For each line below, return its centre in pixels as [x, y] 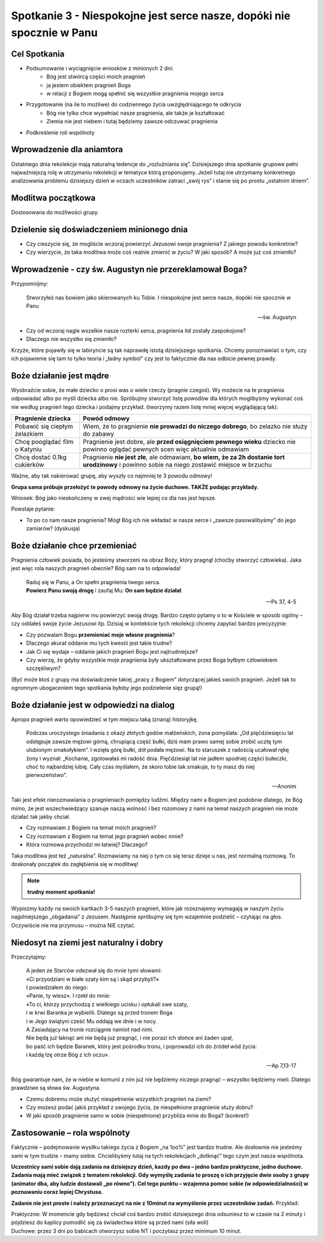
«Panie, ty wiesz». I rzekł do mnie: [68, 996]
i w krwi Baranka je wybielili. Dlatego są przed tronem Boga [99, 1013]
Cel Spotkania [38, 54]
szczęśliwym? [43, 668]
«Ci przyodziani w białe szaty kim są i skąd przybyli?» [92, 979]
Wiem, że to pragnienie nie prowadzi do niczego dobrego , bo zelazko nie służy [195, 426]
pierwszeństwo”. [46, 775]
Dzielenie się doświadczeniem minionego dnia [100, 229]
